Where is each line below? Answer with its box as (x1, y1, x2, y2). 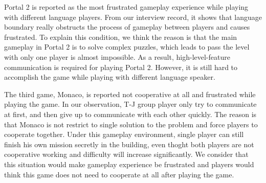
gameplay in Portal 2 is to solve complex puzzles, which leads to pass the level (4, 41, 250, 52)
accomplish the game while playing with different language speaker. (4, 72, 215, 82)
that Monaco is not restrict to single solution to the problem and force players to (4, 119, 258, 129)
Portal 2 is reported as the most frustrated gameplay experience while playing (4, 2, 249, 12)
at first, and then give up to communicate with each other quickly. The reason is (4, 108, 257, 119)
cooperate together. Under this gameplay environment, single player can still (4, 129, 244, 140)
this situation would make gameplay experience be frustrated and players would (4, 158, 254, 169)
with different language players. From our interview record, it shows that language (4, 11, 262, 22)
